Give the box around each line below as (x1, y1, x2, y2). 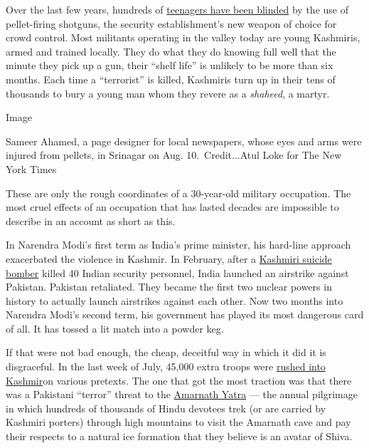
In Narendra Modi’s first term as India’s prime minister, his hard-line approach (6, 237, 351, 252)
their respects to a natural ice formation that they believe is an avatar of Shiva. (6, 429, 353, 444)
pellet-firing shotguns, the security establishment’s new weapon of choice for (6, 16, 337, 31)
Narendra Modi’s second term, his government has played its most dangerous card (6, 307, 364, 322)
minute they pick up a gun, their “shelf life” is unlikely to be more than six (6, 58, 333, 73)
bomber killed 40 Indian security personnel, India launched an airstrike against (6, 265, 349, 280)
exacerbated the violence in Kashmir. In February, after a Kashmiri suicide (6, 251, 332, 266)
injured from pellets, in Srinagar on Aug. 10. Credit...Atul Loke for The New (6, 147, 342, 162)
